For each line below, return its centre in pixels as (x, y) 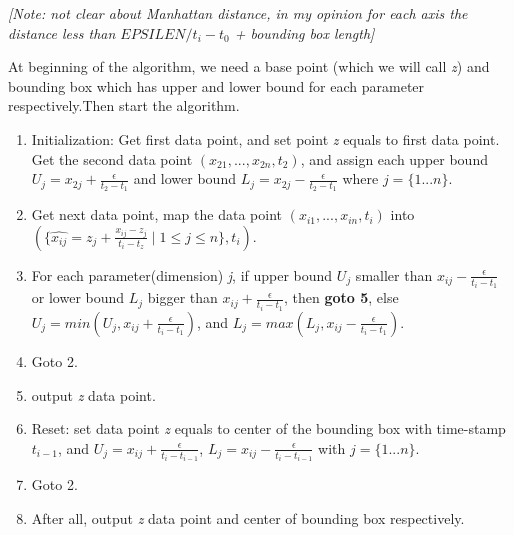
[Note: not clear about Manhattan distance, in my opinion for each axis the (238, 13)
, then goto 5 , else (341, 297)
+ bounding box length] (304, 32)
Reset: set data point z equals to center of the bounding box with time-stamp (268, 428)
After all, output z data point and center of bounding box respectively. (248, 517)
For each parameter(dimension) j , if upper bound (182, 274)
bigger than (182, 297)
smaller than (394, 274)
